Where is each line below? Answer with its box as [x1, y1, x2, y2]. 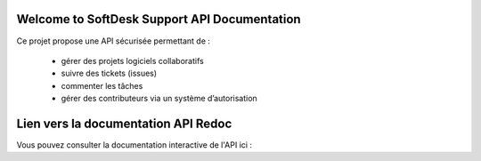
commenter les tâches [61, 80, 143, 91]
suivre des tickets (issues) [61, 68, 158, 79]
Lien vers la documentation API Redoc [16, 116, 232, 131]
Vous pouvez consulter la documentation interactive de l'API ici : [16, 139, 253, 150]
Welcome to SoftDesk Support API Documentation [16, 12, 302, 27]
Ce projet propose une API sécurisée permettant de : [16, 36, 211, 46]
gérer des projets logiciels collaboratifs [61, 55, 204, 66]
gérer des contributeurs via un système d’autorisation [61, 93, 257, 104]
